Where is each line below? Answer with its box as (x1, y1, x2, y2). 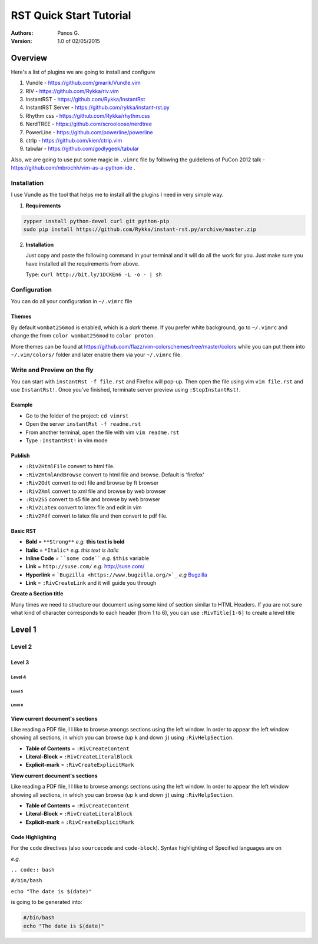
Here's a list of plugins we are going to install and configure (11, 68, 155, 75)
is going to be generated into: (11, 899, 82, 906)
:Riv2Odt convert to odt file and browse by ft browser (25, 479, 159, 486)
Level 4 (11, 674, 26, 680)
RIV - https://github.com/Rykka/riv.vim (25, 87, 119, 94)
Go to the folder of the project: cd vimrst (25, 412, 129, 419)
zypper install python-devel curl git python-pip (23, 218, 170, 224)
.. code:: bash (11, 866, 55, 873)
